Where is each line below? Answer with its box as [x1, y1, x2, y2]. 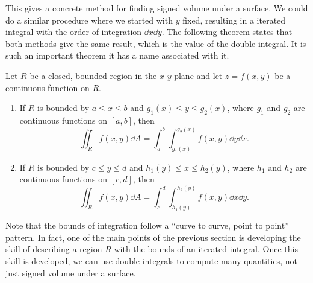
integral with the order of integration [5, 25, 142, 38]
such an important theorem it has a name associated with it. [5, 49, 229, 62]
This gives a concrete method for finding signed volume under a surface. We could [5, 2, 308, 14]
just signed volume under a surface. [5, 266, 136, 279]
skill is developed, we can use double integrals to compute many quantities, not [5, 255, 297, 267]
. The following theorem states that [161, 25, 293, 38]
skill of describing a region [5, 243, 102, 255]
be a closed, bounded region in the [29, 69, 157, 81]
